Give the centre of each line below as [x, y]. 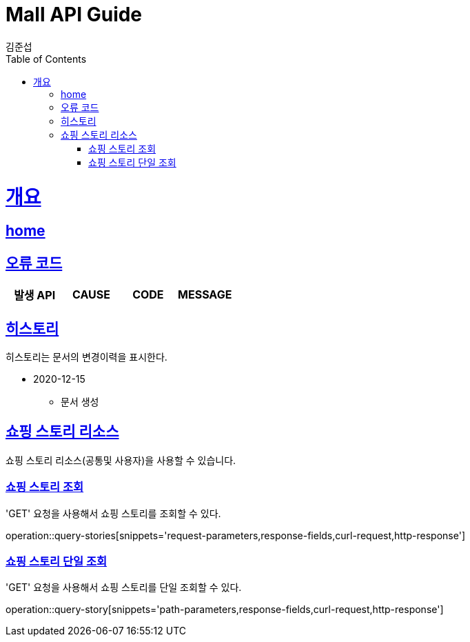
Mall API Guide [74, 14]
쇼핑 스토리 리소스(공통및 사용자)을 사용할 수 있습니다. [121, 460]
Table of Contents [46, 59]
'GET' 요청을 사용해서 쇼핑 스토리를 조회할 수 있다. [113, 513]
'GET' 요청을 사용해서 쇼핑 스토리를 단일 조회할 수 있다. [124, 588]
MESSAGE [205, 295]
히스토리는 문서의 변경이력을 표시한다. [86, 357]
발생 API [35, 295]
